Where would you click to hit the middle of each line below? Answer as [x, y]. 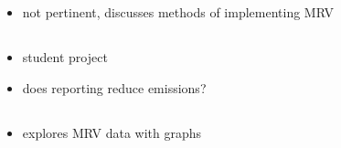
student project [65, 57]
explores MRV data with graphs [112, 132]
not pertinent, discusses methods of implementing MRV [178, 12]
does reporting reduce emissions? [114, 87]
